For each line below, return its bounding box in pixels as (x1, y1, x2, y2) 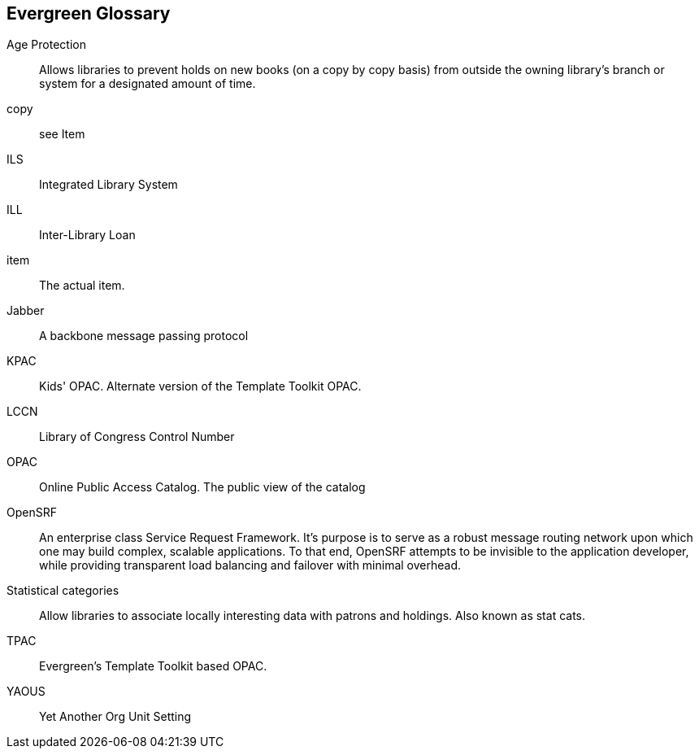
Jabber (7, 303, 45, 318)
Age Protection (7, 37, 86, 52)
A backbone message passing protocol (39, 329, 249, 343)
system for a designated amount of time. (39, 76, 256, 91)
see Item (39, 127, 85, 142)
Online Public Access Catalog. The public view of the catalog (39, 480, 366, 495)
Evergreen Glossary (7, 3, 171, 24)
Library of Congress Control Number (39, 430, 235, 444)
